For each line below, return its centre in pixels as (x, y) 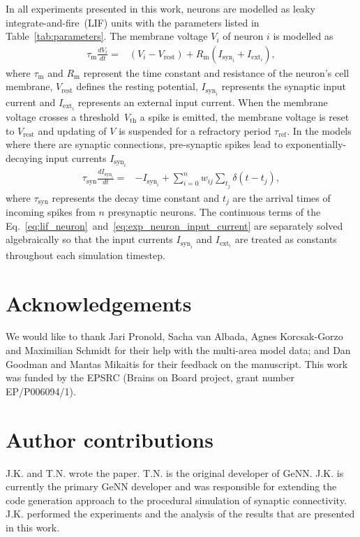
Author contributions (110, 439)
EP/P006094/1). (41, 391)
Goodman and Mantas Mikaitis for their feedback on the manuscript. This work (177, 363)
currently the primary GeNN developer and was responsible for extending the (171, 486)
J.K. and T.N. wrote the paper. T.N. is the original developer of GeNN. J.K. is (175, 472)
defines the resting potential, (137, 86)
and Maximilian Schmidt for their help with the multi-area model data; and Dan (178, 350)
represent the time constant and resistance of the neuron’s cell (216, 72)
